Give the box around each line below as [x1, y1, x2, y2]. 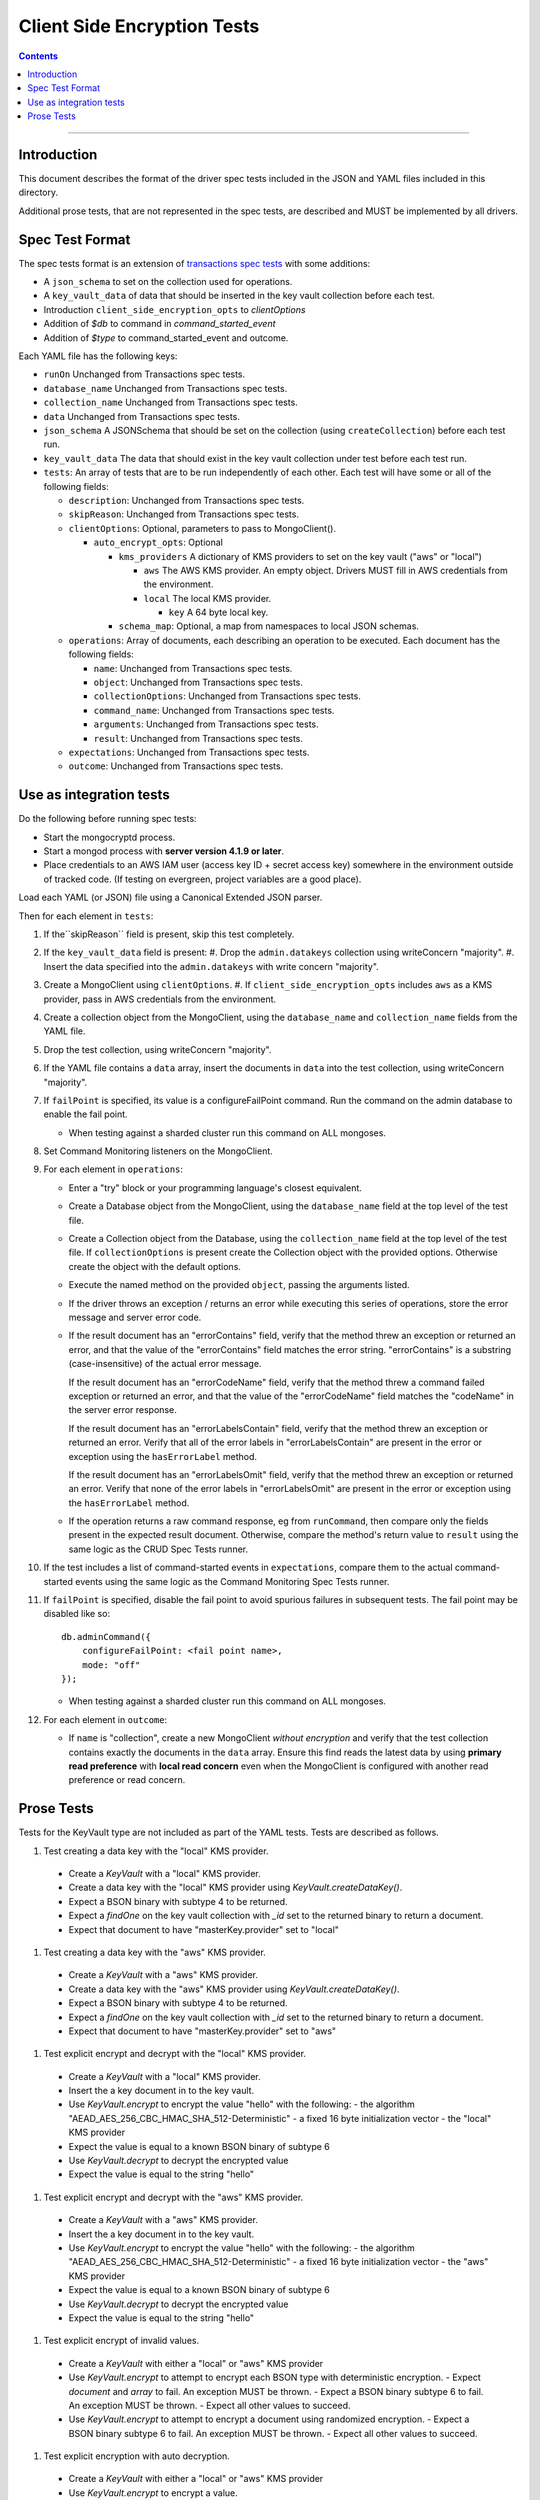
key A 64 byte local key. [168, 606, 269, 619]
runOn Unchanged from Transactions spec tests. [43, 368, 246, 380]
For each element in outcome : [43, 1713, 168, 1725]
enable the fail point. [43, 1108, 129, 1120]
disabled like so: [43, 1608, 110, 1620]
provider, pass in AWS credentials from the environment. [43, 993, 277, 1005]
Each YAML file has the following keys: [18, 350, 178, 362]
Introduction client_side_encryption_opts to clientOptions [43, 303, 306, 315]
